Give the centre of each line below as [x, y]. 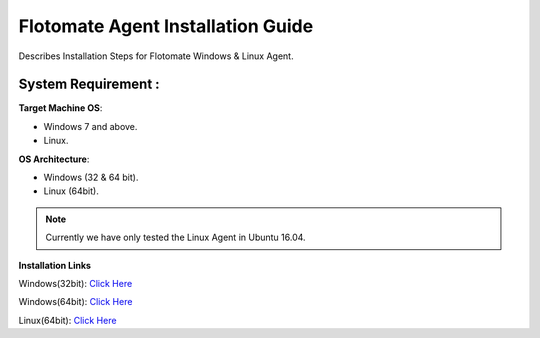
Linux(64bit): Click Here [67, 320]
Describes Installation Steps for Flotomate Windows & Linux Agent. [156, 56]
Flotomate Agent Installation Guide [166, 26]
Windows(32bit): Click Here [75, 283]
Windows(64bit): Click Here [75, 302]
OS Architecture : [54, 159]
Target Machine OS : [60, 108]
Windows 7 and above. [90, 126]
